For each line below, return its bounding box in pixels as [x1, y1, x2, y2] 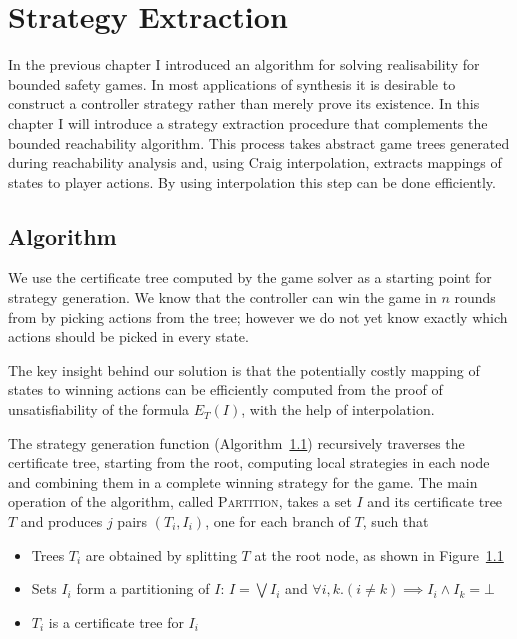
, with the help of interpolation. [241, 399, 435, 420]
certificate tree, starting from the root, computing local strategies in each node [8, 452, 490, 473]
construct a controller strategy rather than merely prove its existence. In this [8, 93, 480, 114]
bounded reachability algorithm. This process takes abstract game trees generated [8, 132, 510, 153]
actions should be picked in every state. [8, 326, 249, 347]
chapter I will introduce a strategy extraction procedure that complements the [8, 112, 488, 133]
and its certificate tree [367, 491, 503, 512]
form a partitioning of [76, 578, 210, 599]
